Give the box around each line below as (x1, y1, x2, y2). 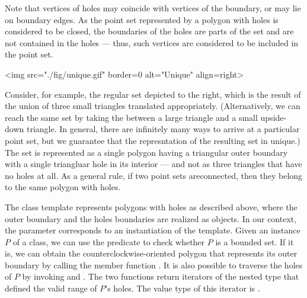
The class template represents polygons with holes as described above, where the (5, 200, 298, 213)
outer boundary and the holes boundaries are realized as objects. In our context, (5, 212, 297, 225)
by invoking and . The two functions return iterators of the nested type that (22, 270, 299, 283)
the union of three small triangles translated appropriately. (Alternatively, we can (5, 100, 300, 112)
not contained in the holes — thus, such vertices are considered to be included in (5, 36, 299, 49)
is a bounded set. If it (215, 235, 294, 248)
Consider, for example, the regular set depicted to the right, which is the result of (5, 88, 301, 100)
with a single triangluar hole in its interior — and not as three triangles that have (5, 158, 302, 170)
